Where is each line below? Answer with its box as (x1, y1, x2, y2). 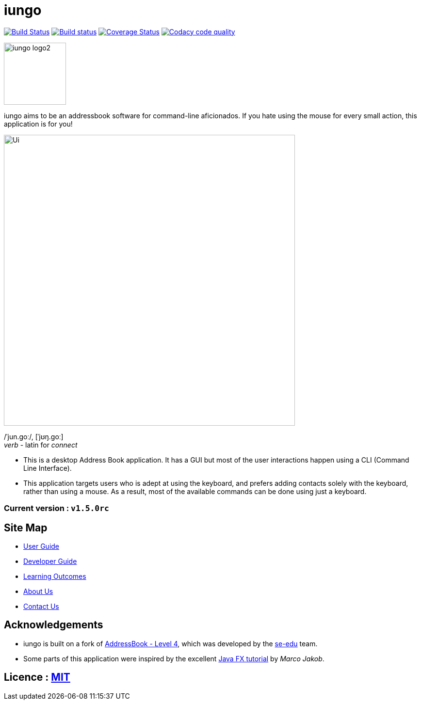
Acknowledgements (4, 619, 103, 631)
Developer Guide (23, 557, 77, 565)
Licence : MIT (4, 671, 70, 684)
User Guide (23, 542, 60, 550)
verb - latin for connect (4, 440, 78, 449)
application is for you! (4, 119, 73, 128)
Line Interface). (23, 464, 72, 472)
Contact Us (23, 602, 59, 610)
